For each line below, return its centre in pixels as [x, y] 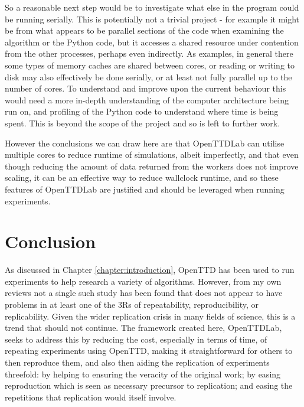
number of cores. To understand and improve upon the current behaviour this [146, 88]
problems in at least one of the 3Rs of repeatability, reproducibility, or [132, 304]
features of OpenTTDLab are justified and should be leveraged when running [145, 189]
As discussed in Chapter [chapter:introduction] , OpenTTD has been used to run [150, 270]
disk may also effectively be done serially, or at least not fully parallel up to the [148, 76]
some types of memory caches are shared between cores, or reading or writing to [150, 65]
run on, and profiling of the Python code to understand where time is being [142, 111]
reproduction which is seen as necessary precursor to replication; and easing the [149, 385]
